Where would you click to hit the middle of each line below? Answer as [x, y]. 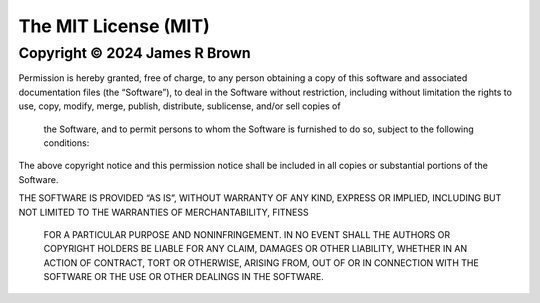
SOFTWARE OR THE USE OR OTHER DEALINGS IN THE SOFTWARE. [183, 277]
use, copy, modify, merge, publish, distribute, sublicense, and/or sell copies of [179, 106]
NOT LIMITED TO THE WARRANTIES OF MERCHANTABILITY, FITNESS [163, 212]
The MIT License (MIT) [114, 26]
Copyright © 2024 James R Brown [135, 53]
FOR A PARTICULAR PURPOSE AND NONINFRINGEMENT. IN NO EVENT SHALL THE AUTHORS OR [247, 234]
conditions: [66, 142]
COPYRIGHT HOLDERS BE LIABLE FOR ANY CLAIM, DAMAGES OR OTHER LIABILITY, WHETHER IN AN [255, 249]
